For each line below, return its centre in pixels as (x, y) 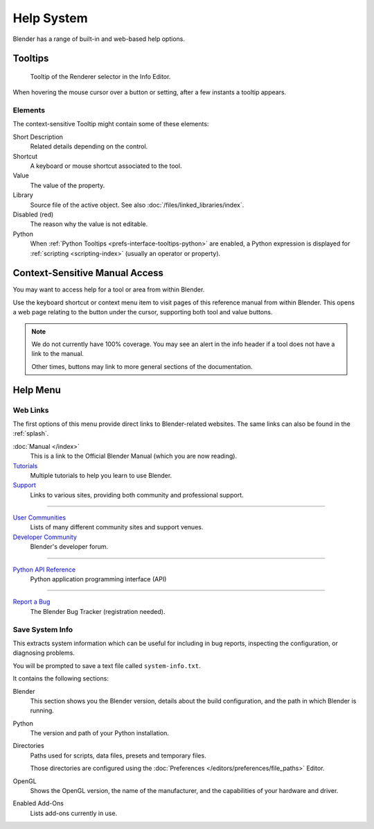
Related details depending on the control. (89, 146)
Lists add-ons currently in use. (74, 813)
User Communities (39, 518)
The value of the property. (68, 185)
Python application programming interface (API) (98, 579)
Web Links (31, 410)
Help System (50, 18)
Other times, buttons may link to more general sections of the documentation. (142, 366)
